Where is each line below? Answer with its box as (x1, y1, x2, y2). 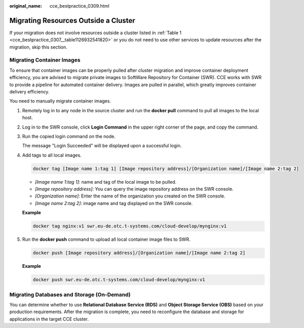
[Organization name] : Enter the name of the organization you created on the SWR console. (35, 193, 225, 199)
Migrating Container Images (9, 57, 81, 64)
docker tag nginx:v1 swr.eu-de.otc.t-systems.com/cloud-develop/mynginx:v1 (33, 223, 227, 229)
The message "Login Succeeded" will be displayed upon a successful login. (22, 143, 182, 149)
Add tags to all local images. (22, 152, 82, 158)
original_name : (9, 3, 42, 9)
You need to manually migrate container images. (9, 98, 111, 104)
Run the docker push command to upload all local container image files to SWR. (22, 236, 191, 242)
